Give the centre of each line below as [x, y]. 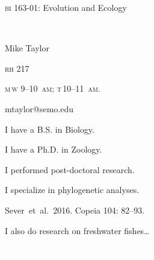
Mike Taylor [27, 48]
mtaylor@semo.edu [39, 108]
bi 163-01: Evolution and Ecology [66, 7]
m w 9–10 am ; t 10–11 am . [53, 88]
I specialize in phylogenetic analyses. [72, 190]
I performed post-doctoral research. [70, 169]
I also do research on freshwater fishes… [77, 230]
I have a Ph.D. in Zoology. [54, 149]
